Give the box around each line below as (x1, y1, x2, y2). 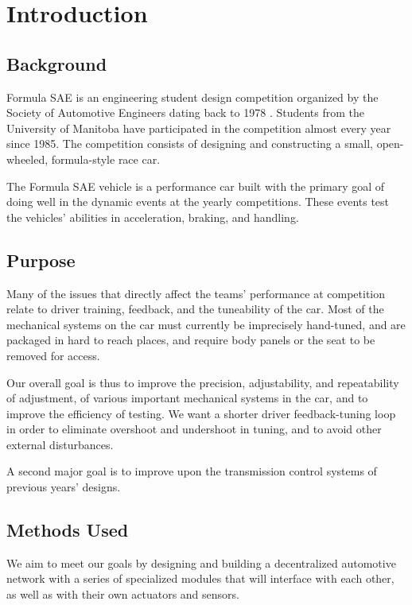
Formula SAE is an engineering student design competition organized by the (6, 88, 379, 105)
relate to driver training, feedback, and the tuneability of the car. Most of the (6, 301, 384, 317)
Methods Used (6, 518, 129, 542)
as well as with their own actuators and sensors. (6, 586, 239, 603)
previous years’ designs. (6, 479, 121, 495)
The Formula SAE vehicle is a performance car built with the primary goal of (6, 177, 385, 194)
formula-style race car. (51, 150, 161, 167)
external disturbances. (6, 436, 114, 452)
